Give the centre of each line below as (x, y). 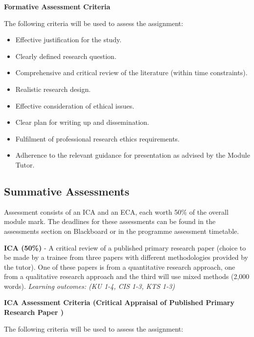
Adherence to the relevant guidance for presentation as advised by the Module (133, 155)
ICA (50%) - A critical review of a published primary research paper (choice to (125, 247)
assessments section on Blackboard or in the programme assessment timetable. (122, 231)
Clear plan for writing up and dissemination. (82, 122)
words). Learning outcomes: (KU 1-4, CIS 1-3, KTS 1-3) (90, 286)
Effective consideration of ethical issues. (75, 105)
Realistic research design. (53, 89)
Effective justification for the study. (69, 40)
